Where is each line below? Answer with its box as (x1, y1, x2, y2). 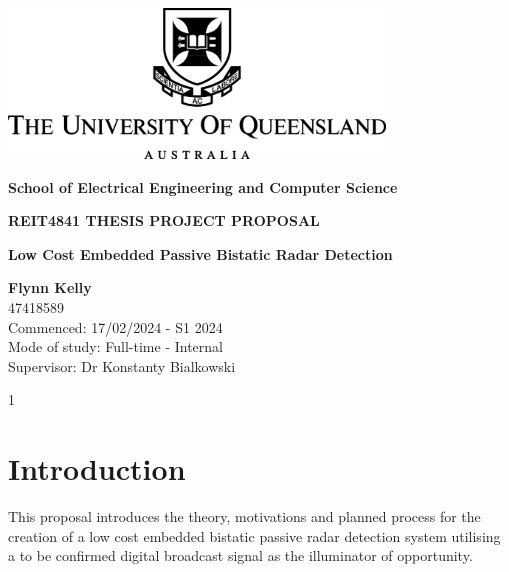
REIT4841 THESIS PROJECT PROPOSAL (8, 210, 320, 231)
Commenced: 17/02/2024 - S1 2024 (8, 316, 223, 337)
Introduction (8, 448, 186, 489)
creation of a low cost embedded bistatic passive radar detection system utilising (8, 525, 501, 546)
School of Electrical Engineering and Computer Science (8, 176, 398, 197)
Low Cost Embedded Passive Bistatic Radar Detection (8, 243, 393, 264)
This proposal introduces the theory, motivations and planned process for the (8, 506, 481, 527)
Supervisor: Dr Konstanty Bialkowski (8, 355, 236, 376)
